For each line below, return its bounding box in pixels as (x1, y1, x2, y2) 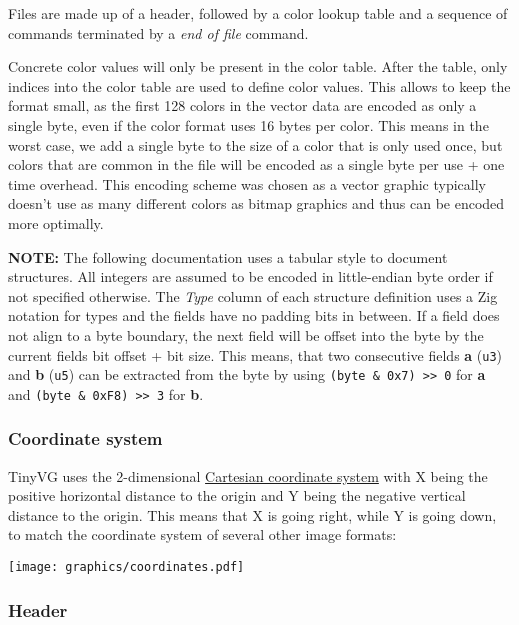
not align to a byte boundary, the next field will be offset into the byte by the (8, 324, 484, 345)
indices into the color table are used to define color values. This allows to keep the (8, 75, 511, 96)
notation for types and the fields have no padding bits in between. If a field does (8, 305, 500, 326)
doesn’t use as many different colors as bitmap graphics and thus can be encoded (8, 193, 505, 214)
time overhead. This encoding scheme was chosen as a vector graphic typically (8, 173, 486, 194)
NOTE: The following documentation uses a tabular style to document (8, 246, 448, 267)
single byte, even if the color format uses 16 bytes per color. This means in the (8, 114, 489, 135)
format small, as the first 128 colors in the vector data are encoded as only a (8, 95, 477, 116)
